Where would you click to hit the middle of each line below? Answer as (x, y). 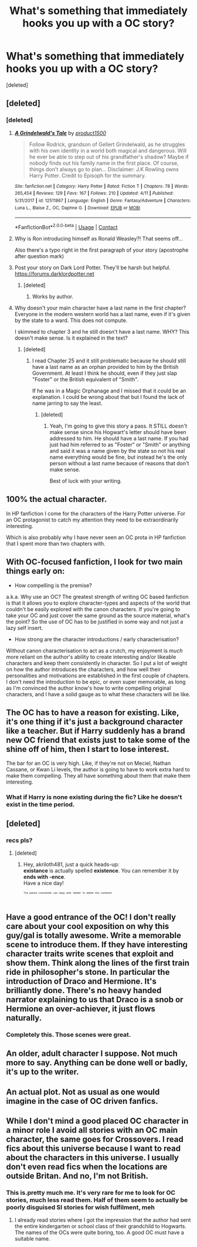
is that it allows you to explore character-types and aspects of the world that (98, 603)
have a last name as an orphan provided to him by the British (105, 367)
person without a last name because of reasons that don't (119, 463)
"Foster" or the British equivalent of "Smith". (85, 379)
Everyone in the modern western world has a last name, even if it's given (102, 314)
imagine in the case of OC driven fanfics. (82, 1101)
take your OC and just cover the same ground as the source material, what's (98, 615)
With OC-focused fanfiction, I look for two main (94, 562)
